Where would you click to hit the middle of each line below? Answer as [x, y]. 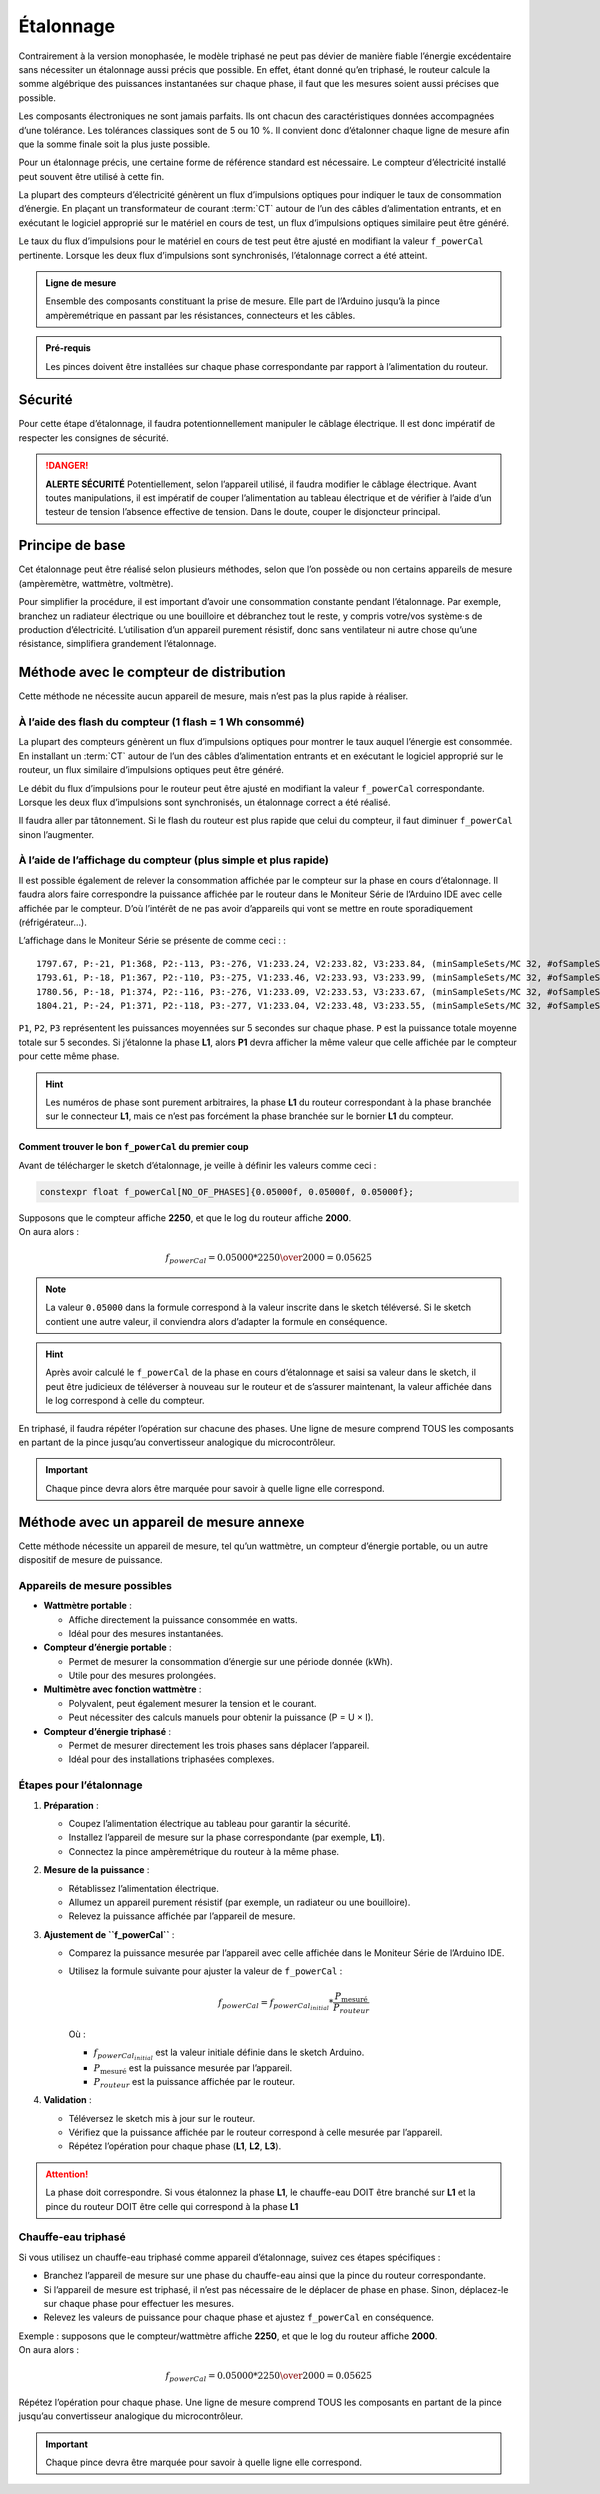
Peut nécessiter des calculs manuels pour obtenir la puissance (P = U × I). [221, 1717]
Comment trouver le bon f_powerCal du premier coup [133, 1147]
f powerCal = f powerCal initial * [276, 2004]
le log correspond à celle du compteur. [125, 1401]
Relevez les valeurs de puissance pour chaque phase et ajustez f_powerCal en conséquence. [239, 2317]
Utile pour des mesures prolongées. [142, 1676]
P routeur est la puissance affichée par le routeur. [194, 2082]
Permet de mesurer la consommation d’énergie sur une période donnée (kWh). [231, 1661]
